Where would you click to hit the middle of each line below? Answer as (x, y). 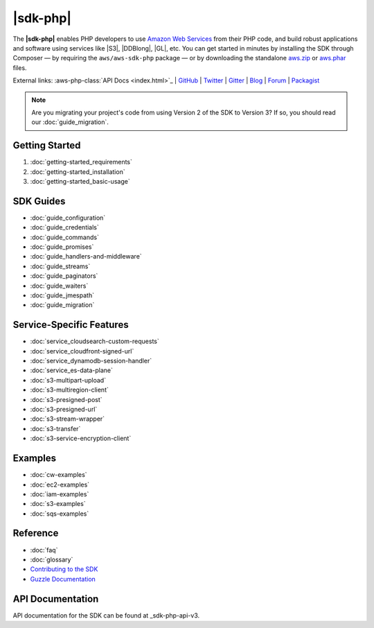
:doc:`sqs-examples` (60, 514)
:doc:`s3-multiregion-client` (69, 390)
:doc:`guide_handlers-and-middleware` (86, 256)
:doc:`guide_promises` (62, 247)
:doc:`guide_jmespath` (62, 295)
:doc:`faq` (44, 550)
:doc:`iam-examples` (60, 494)
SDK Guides (39, 201)
